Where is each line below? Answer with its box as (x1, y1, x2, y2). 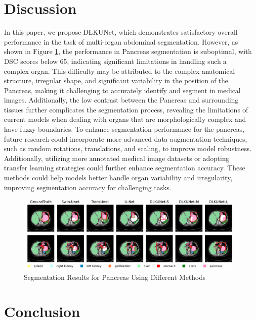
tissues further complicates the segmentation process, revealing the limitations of (4, 104, 248, 114)
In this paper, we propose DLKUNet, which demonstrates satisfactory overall (4, 27, 238, 37)
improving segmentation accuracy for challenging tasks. (4, 182, 171, 192)
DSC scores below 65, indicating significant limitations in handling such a (4, 55, 227, 66)
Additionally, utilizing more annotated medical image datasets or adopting (4, 153, 230, 163)
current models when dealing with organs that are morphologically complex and (4, 114, 246, 124)
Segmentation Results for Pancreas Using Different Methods (24, 272, 206, 282)
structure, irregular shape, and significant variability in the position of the (4, 75, 228, 86)
